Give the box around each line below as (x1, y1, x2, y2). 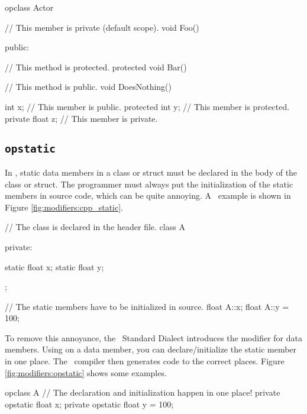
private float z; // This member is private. (5, 112, 158, 124)
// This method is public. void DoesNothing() (5, 80, 172, 93)
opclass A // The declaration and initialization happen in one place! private (5, 386, 280, 399)
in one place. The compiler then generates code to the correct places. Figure (5, 355, 285, 367)
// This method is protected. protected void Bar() (5, 60, 187, 73)
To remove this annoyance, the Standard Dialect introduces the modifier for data (5, 331, 303, 344)
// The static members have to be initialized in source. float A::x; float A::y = (5, 300, 289, 312)
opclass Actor (5, 1, 54, 13)
